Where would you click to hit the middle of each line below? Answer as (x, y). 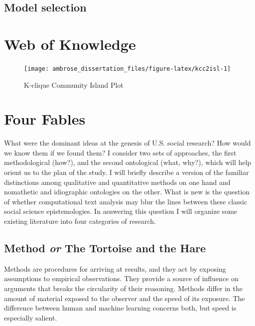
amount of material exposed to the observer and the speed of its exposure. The (125, 298)
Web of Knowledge (70, 44)
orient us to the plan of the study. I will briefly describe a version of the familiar (127, 172)
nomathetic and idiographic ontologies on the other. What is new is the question (127, 192)
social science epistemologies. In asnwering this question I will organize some (121, 211)
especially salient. (31, 317)
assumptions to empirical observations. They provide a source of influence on (121, 278)
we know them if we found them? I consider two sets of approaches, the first (120, 152)
